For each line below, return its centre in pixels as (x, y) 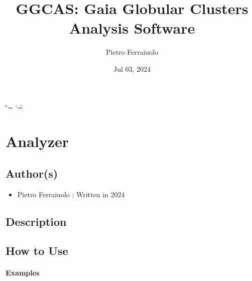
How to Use (37, 251)
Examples (23, 273)
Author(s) (32, 173)
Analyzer (37, 141)
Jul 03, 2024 (132, 68)
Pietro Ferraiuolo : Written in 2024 (71, 194)
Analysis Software (132, 28)
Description (36, 221)
